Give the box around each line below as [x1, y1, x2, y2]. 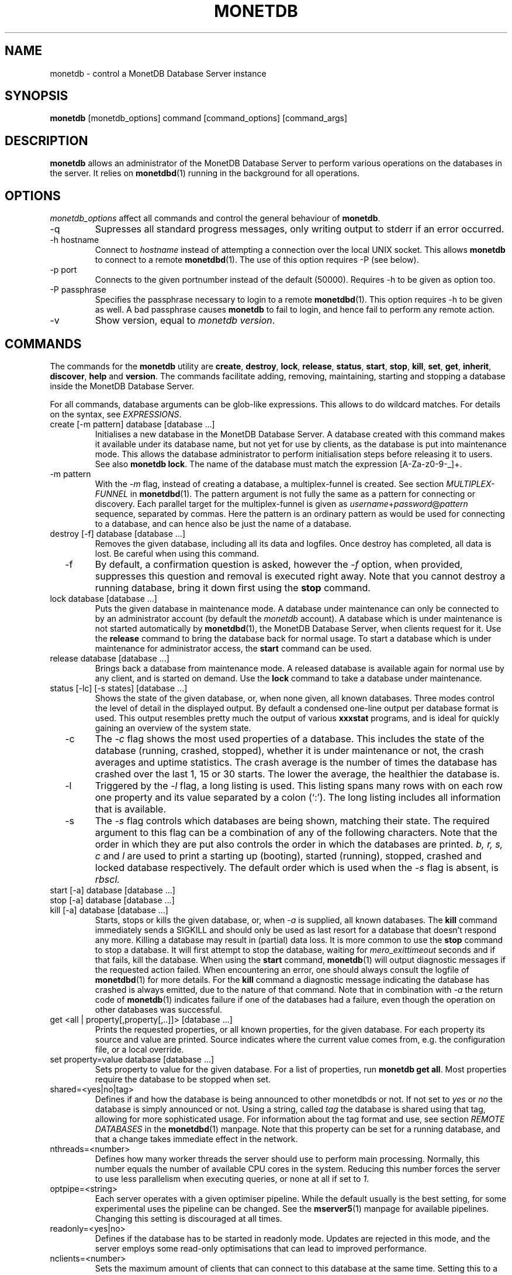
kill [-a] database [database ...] [50, 904, 168, 915]
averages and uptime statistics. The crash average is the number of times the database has [95, 756, 497, 768]
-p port [50, 265, 77, 275]
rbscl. [95, 873, 120, 885]
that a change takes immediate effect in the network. [95, 1133, 298, 1144]
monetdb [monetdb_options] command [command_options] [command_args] [50, 113, 348, 124]
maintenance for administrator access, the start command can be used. [95, 643, 372, 653]
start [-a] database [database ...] [50, 885, 175, 895]
